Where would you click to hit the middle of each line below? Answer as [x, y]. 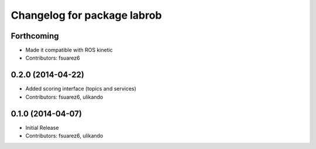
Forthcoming [35, 36]
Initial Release [42, 127]
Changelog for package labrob [86, 15]
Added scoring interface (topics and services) [81, 89]
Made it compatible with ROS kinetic [69, 50]
